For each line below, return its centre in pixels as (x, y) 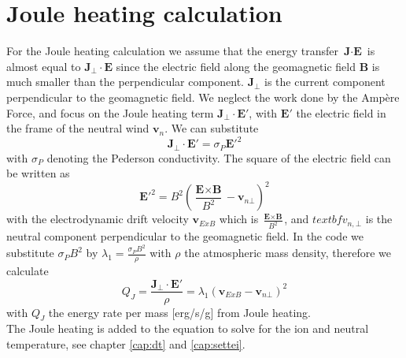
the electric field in (341, 112)
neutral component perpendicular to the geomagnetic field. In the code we (185, 236)
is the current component (325, 82)
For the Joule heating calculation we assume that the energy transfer (172, 51)
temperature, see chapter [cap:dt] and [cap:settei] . (126, 343)
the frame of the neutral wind (78, 128)
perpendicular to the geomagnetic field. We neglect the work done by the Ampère (203, 97)
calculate (28, 270)
